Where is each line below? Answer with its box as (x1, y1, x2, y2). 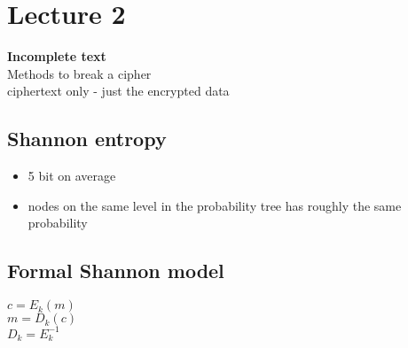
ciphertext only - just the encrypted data (7, 81, 230, 100)
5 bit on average (27, 166, 116, 185)
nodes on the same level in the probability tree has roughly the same (27, 196, 402, 214)
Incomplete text (7, 47, 106, 66)
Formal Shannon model (7, 257, 224, 284)
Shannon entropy (7, 125, 167, 152)
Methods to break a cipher (7, 64, 152, 82)
